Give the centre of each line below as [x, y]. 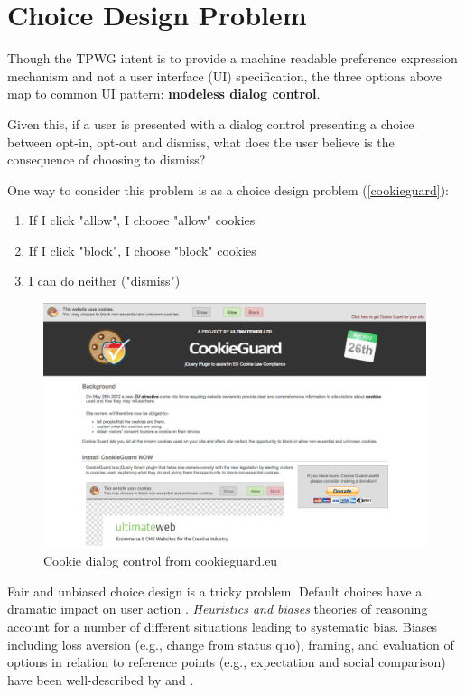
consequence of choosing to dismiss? [107, 160]
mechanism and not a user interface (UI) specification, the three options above [225, 75]
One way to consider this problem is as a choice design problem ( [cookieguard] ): [228, 189]
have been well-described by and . [101, 679]
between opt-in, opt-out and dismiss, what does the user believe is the [201, 141]
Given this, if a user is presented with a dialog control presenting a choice [211, 123]
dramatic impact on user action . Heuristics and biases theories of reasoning [218, 609]
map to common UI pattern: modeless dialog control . [164, 94]
